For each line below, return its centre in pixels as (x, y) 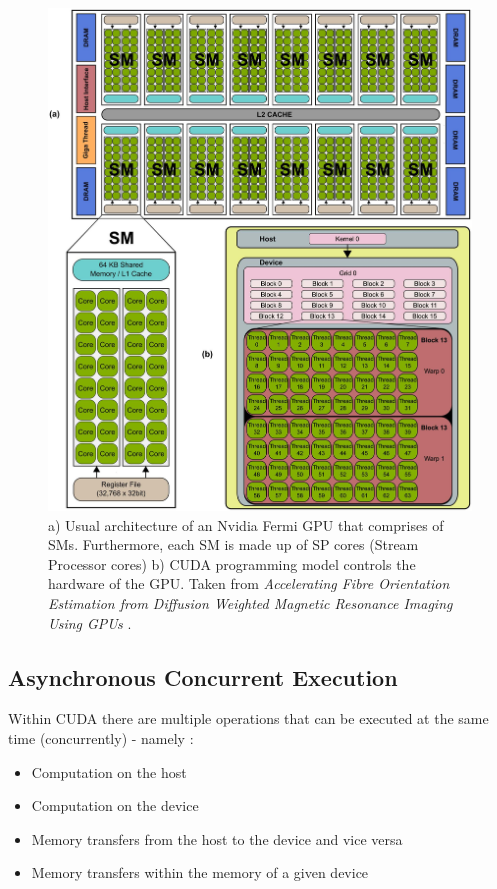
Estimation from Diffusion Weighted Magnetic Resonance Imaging (250, 603)
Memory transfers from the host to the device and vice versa (217, 838)
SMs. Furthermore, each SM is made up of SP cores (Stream (233, 544)
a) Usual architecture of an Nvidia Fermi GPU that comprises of (246, 524)
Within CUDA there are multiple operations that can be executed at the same (248, 718)
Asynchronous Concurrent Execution (203, 676)
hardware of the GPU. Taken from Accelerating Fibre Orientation (249, 583)
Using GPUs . (90, 622)
